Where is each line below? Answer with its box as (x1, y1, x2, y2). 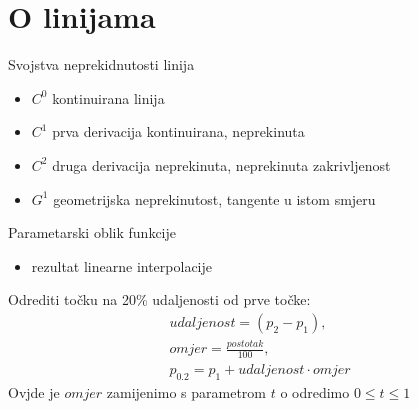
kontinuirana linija (52, 87, 165, 108)
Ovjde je (8, 381, 60, 402)
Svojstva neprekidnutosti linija (8, 54, 195, 75)
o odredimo (280, 381, 350, 402)
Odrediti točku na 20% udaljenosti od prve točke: (8, 289, 311, 310)
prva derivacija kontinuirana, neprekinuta (52, 121, 305, 142)
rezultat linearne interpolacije (31, 255, 212, 276)
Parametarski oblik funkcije (8, 222, 176, 243)
